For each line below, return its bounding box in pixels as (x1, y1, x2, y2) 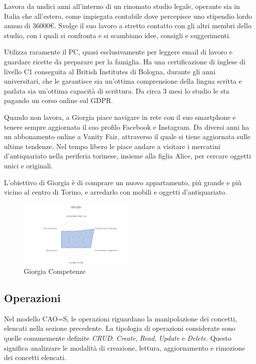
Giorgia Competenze (24, 265, 85, 276)
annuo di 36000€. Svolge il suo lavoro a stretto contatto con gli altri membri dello (4, 20, 252, 31)
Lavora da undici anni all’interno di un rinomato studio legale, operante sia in (4, 1, 240, 11)
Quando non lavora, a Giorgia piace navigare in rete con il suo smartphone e (4, 111, 236, 122)
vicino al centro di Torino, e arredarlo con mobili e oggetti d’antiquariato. (4, 187, 227, 197)
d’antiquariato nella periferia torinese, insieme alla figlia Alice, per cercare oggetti (4, 151, 251, 161)
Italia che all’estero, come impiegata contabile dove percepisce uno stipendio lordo (4, 10, 252, 21)
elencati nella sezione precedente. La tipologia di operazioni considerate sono (4, 323, 236, 333)
